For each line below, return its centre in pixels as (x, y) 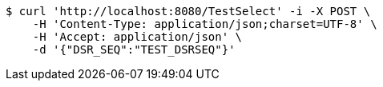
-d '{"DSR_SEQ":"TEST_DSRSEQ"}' (134, 49)
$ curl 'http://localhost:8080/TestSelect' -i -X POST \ (188, 11)
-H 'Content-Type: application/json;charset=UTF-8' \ (205, 24)
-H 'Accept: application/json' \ (137, 37)
